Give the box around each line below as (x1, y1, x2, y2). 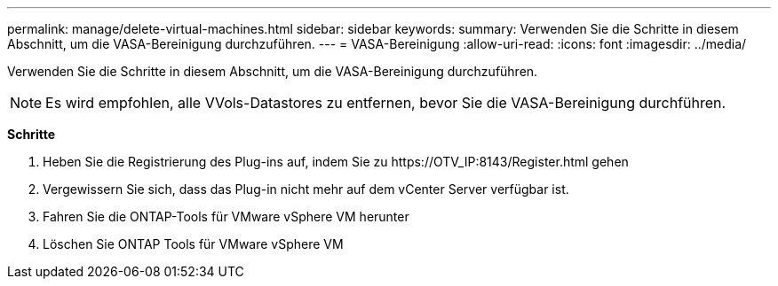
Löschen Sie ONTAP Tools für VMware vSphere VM (43, 236, 344, 251)
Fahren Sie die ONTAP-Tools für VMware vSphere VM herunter (43, 209, 409, 224)
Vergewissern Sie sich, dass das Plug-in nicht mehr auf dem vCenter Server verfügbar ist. (43, 182, 569, 197)
